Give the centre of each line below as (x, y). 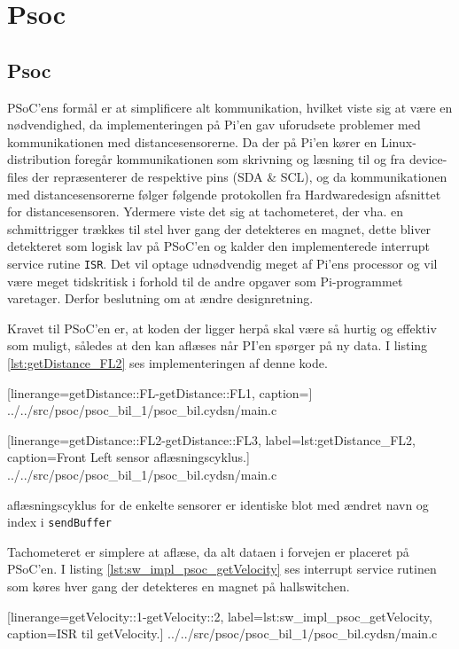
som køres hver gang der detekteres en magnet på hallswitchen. (179, 586)
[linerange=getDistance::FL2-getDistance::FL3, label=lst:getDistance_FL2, (212, 439)
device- (428, 159)
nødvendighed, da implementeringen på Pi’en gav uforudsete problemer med (214, 125)
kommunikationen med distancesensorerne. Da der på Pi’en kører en (192, 141)
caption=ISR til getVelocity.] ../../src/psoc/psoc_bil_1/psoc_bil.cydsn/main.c (222, 633)
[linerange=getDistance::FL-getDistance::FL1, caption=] (160, 392)
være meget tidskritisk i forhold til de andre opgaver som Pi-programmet (205, 281)
